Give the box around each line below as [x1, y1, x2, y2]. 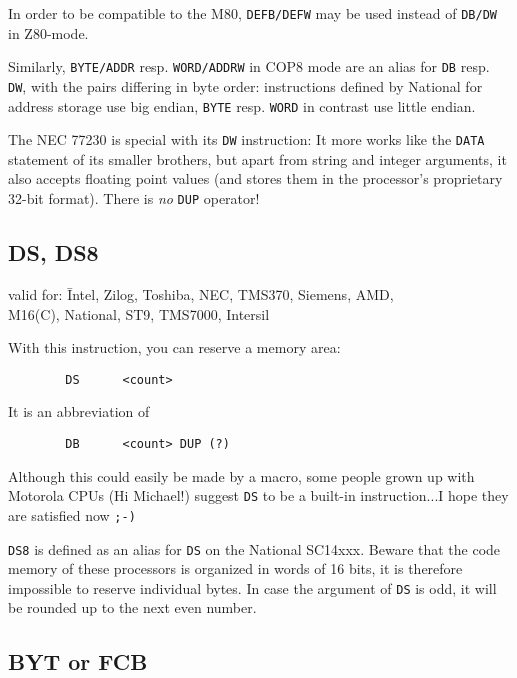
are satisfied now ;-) [8, 504, 136, 525]
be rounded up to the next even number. [8, 597, 257, 618]
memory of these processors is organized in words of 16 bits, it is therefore [8, 558, 463, 579]
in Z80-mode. [8, 22, 89, 43]
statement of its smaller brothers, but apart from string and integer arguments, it [8, 148, 507, 169]
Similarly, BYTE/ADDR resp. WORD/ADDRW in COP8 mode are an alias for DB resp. [8, 56, 490, 77]
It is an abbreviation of [8, 401, 150, 422]
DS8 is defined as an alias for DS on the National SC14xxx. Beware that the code [8, 538, 501, 559]
